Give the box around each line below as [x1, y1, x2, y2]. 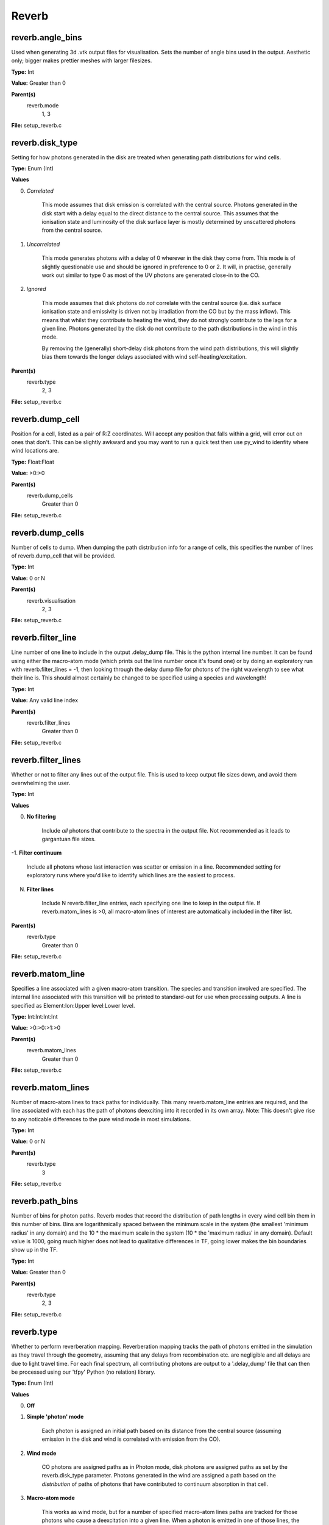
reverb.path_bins [11, 1196, 79, 1206]
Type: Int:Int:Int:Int [11, 1013, 58, 1021]
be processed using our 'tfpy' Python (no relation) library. [11, 1368, 155, 1376]
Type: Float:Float [11, 458, 54, 465]
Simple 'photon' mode [26, 1413, 84, 1421]
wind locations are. [11, 447, 59, 454]
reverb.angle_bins [11, 32, 82, 43]
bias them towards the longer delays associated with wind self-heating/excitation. [41, 353, 247, 361]
